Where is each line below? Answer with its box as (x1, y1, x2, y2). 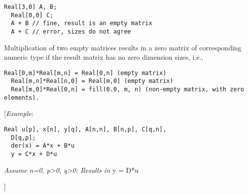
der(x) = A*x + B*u (11, 142, 75, 150)
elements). (4, 94, 39, 101)
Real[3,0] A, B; (4, 3, 57, 10)
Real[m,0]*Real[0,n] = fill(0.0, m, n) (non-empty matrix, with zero (11, 86, 244, 93)
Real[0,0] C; (11, 11, 54, 19)
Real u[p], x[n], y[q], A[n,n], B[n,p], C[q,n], (4, 126, 167, 133)
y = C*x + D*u (11, 151, 57, 157)
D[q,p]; (11, 134, 36, 141)
